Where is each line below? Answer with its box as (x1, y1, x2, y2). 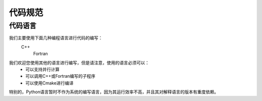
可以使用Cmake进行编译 (25, 80, 74, 86)
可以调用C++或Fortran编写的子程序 (25, 73, 96, 79)
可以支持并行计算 (25, 66, 60, 72)
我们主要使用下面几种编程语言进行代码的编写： (9, 35, 103, 41)
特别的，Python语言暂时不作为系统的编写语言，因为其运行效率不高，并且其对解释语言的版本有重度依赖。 (9, 89, 219, 95)
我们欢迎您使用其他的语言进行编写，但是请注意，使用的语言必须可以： (9, 60, 149, 66)
